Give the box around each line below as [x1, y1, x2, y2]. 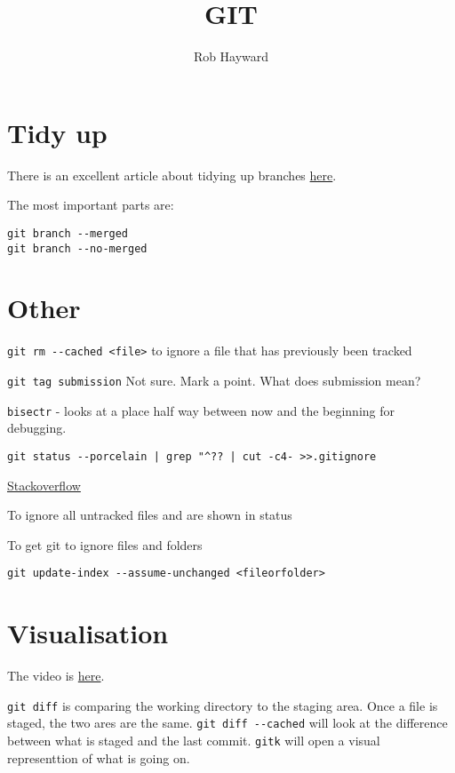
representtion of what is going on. [7, 748, 190, 767]
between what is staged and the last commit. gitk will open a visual [7, 730, 380, 749]
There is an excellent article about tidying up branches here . [7, 165, 337, 184]
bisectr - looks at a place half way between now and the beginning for [7, 401, 395, 419]
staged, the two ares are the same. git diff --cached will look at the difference [7, 713, 448, 732]
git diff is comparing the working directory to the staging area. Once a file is [7, 696, 438, 714]
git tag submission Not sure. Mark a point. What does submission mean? [7, 371, 421, 389]
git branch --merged [7, 227, 129, 240]
